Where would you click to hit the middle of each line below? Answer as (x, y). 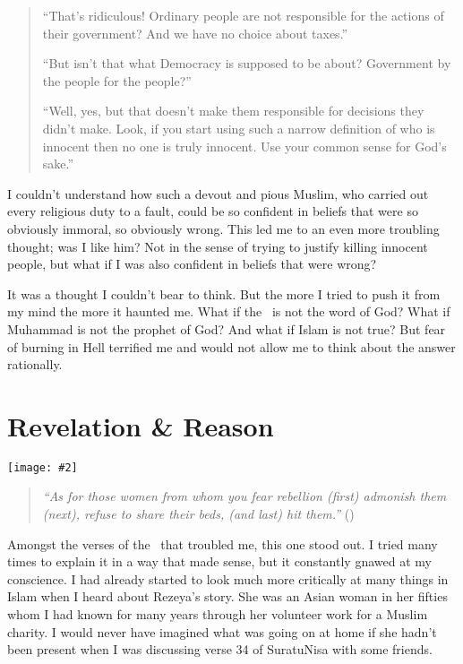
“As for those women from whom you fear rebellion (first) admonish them (244, 496)
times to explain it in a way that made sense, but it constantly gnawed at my (219, 561)
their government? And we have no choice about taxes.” (195, 33)
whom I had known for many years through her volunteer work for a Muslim (218, 614)
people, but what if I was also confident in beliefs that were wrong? (192, 264)
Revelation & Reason (141, 425)
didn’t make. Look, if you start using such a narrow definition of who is (239, 128)
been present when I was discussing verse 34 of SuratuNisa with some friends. (220, 649)
